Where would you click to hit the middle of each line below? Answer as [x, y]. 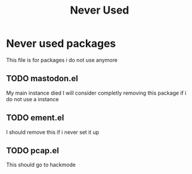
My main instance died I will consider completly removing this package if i [96, 93]
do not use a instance [33, 99]
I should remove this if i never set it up [53, 132]
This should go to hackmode [41, 165]
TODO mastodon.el [42, 78]
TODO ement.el [35, 118]
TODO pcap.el [33, 151]
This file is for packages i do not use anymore [62, 60]
